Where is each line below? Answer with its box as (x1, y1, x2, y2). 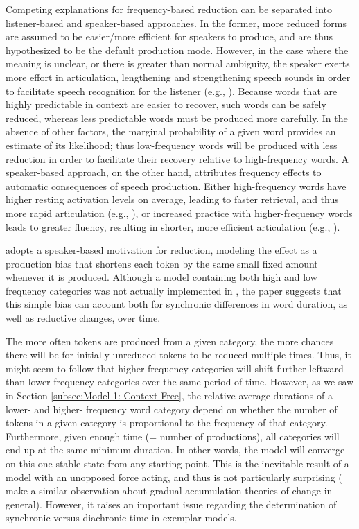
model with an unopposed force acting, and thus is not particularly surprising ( (6, 469, 342, 484)
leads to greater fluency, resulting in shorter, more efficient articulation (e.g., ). (6, 219, 340, 234)
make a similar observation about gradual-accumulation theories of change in (6, 483, 333, 498)
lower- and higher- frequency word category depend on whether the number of (6, 401, 338, 416)
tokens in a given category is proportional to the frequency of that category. (6, 415, 328, 430)
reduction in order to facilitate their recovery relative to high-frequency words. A (6, 151, 349, 166)
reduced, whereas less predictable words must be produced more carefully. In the (6, 110, 348, 125)
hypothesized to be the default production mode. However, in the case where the (6, 42, 349, 57)
